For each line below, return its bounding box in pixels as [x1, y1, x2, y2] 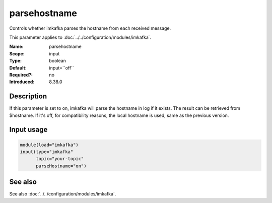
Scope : [9, 50, 25, 56]
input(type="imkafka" [20, 149, 74, 155]
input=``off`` [49, 64, 74, 71]
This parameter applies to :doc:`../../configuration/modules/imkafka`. [9, 34, 152, 40]
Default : [9, 64, 27, 71]
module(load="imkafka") [20, 142, 79, 148]
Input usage [9, 125, 48, 134]
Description [9, 92, 47, 101]
